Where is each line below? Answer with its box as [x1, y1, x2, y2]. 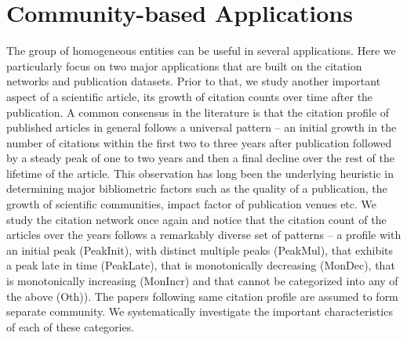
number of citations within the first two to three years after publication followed [6, 134, 392, 150]
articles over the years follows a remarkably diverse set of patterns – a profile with [6, 226, 402, 243]
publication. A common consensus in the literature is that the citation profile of [6, 103, 390, 120]
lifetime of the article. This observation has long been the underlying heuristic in [6, 165, 394, 181]
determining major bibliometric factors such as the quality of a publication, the [6, 180, 387, 197]
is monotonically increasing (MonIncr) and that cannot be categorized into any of [6, 273, 398, 289]
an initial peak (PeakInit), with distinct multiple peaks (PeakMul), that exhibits [6, 241, 394, 258]
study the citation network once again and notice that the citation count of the [6, 211, 387, 227]
